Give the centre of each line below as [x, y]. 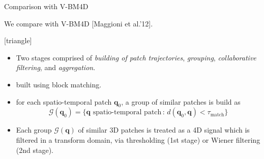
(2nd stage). [35, 150]
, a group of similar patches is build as [181, 101]
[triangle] [18, 40]
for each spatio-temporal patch [64, 101]
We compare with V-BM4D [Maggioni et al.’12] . [79, 23]
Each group [34, 130]
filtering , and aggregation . [56, 67]
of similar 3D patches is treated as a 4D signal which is [164, 130]
